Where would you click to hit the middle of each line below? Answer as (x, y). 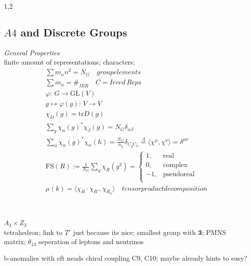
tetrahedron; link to (33, 232)
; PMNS (214, 232)
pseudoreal (179, 175)
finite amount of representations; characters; (70, 62)
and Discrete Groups (74, 32)
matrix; (15, 241)
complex (175, 165)
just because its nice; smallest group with (134, 232)
